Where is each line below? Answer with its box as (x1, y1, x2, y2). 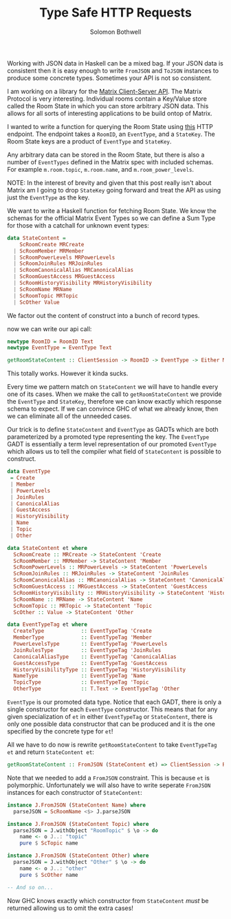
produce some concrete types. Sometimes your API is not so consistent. (7, 74, 212, 82)
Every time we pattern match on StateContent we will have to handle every (7, 383, 219, 391)
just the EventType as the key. (7, 193, 90, 201)
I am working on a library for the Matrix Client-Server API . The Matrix (7, 87, 202, 95)
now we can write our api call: (7, 324, 92, 333)
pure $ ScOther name (19, 871, 78, 878)
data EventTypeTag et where (7, 621, 88, 629)
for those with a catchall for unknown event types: (7, 221, 149, 229)
